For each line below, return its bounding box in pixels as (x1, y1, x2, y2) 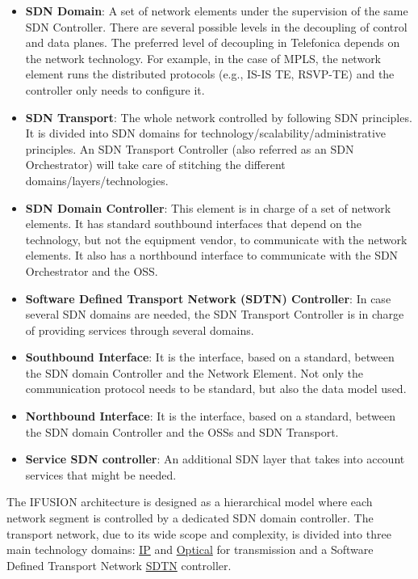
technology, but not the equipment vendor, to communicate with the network (25, 230, 408, 247)
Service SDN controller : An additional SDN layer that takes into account (25, 450, 405, 467)
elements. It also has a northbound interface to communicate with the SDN (25, 247, 399, 264)
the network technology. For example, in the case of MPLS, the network (25, 49, 382, 66)
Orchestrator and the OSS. (25, 262, 158, 279)
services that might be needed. (25, 466, 177, 483)
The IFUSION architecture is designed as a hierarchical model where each (6, 493, 373, 510)
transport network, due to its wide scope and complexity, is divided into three (6, 525, 391, 542)
